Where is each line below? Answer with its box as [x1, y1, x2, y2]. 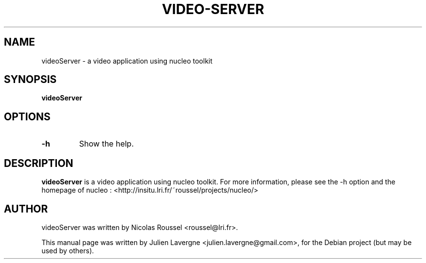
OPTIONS [4, 110, 51, 123]
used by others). [41, 246, 94, 255]
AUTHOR [4, 202, 48, 215]
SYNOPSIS [4, 73, 57, 86]
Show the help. [79, 139, 134, 149]
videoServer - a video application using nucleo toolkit [41, 56, 213, 65]
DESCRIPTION [4, 157, 73, 169]
